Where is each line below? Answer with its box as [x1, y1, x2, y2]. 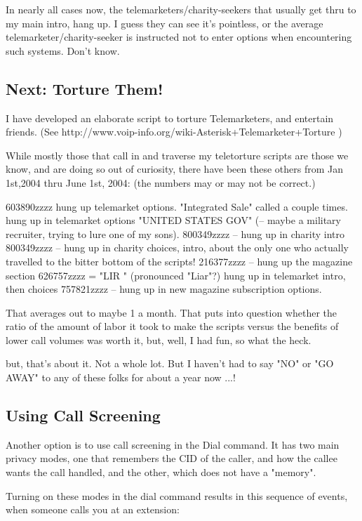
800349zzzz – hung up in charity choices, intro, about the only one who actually [6, 240, 349, 255]
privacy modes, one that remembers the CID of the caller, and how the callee [6, 451, 337, 466]
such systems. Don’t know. [6, 43, 120, 58]
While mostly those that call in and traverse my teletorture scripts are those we [6, 147, 349, 162]
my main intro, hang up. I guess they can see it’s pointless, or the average [6, 15, 323, 30]
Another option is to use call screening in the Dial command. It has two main [6, 437, 340, 451]
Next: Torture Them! [6, 77, 163, 99]
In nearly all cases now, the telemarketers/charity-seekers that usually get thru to [6, 2, 356, 16]
